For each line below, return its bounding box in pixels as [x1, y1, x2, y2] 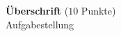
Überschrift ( [6, 3, 69, 17]
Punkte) [81, 3, 116, 17]
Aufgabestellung [6, 17, 74, 31]
